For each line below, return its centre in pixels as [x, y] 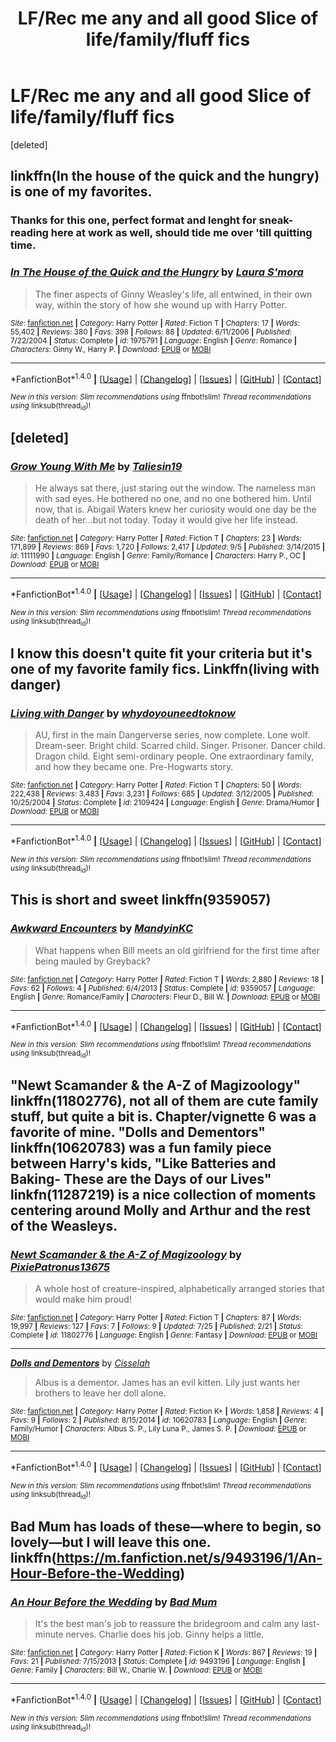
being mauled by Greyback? [93, 961]
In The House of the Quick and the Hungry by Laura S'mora [157, 272]
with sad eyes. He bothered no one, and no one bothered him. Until [173, 499]
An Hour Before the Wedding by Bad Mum [114, 1602]
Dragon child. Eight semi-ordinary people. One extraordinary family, [174, 756]
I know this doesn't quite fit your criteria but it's [161, 653]
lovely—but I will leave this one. [111, 1542]
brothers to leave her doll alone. [100, 1393]
